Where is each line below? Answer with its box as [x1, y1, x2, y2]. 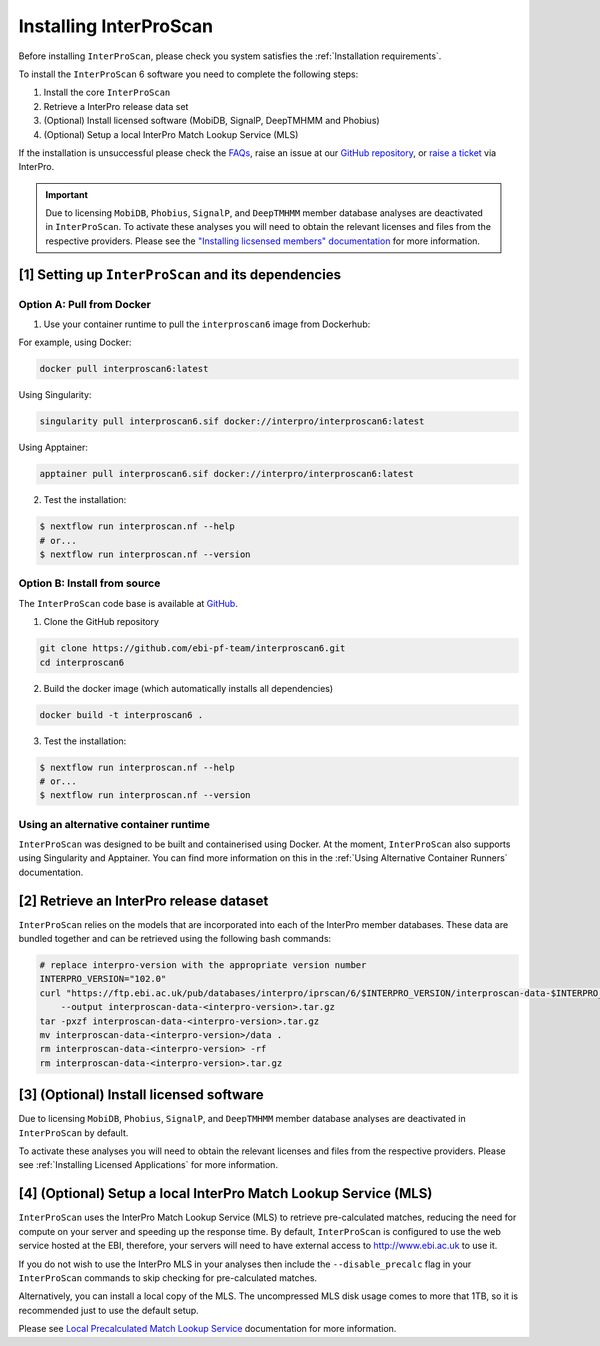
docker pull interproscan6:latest [39, 363, 209, 375]
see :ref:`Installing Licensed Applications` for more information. [18, 1159, 279, 1171]
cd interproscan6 [39, 656, 125, 668]
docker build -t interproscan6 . [39, 709, 204, 720]
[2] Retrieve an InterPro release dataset [18, 892, 269, 909]
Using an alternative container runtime [18, 817, 210, 831]
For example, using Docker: [18, 336, 132, 349]
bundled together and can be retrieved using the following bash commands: [18, 933, 332, 945]
